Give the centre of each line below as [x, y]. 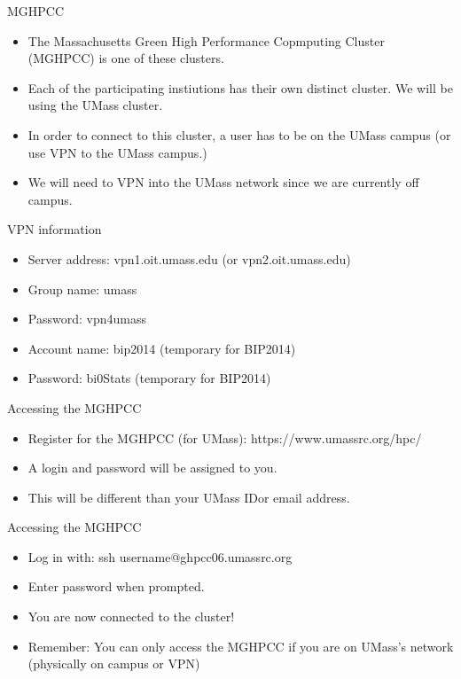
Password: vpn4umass [87, 319]
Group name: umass [82, 289]
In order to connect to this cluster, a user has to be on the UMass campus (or [239, 134]
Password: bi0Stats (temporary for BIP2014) [149, 378]
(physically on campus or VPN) [114, 663]
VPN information [55, 229]
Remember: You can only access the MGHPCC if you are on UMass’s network [241, 646]
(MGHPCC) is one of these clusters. [126, 58]
